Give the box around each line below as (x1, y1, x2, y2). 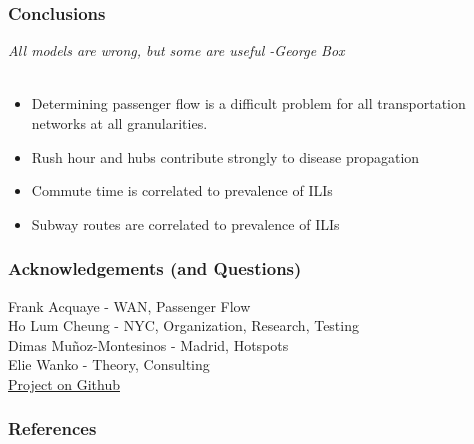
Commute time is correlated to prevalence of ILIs (31, 180, 333, 201)
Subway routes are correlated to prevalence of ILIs (31, 213, 340, 234)
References (8, 416, 97, 441)
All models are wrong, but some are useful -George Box (8, 40, 345, 61)
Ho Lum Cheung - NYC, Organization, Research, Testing (8, 315, 359, 336)
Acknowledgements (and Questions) (8, 256, 302, 281)
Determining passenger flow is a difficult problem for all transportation (31, 93, 466, 114)
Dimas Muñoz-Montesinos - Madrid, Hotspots (8, 334, 289, 355)
